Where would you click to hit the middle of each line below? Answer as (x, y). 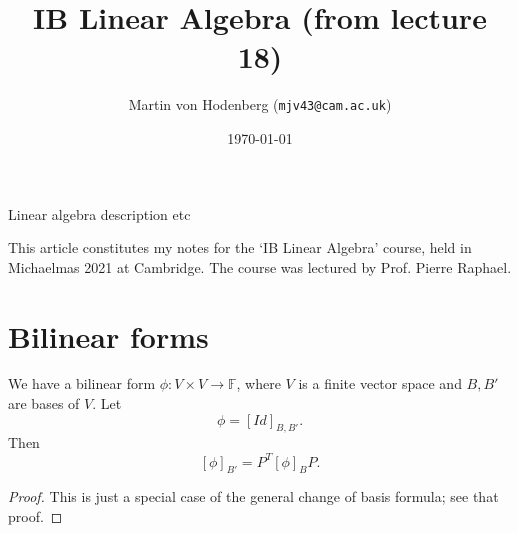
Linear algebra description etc (99, 213)
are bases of (44, 403)
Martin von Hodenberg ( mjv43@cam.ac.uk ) (260, 104)
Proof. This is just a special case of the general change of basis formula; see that (253, 496)
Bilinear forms (108, 335)
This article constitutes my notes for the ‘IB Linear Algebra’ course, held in (240, 247)
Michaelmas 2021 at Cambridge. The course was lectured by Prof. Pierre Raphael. (260, 266)
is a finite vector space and (380, 383)
